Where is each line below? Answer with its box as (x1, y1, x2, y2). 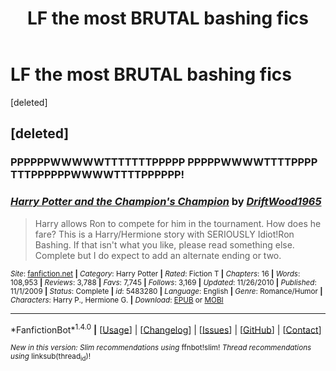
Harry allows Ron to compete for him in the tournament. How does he (34, 217, 322, 229)
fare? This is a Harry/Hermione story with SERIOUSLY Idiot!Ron (34, 228, 295, 240)
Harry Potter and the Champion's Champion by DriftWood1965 (10, 195, 322, 209)
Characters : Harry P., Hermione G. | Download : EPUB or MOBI (10, 295, 224, 305)
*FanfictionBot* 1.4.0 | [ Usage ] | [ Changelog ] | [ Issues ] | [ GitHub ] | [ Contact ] (10, 322, 322, 336)
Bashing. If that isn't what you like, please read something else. (34, 238, 295, 251)
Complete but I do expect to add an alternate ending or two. (34, 249, 282, 261)
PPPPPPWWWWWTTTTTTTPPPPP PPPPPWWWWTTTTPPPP (10, 155, 318, 169)
